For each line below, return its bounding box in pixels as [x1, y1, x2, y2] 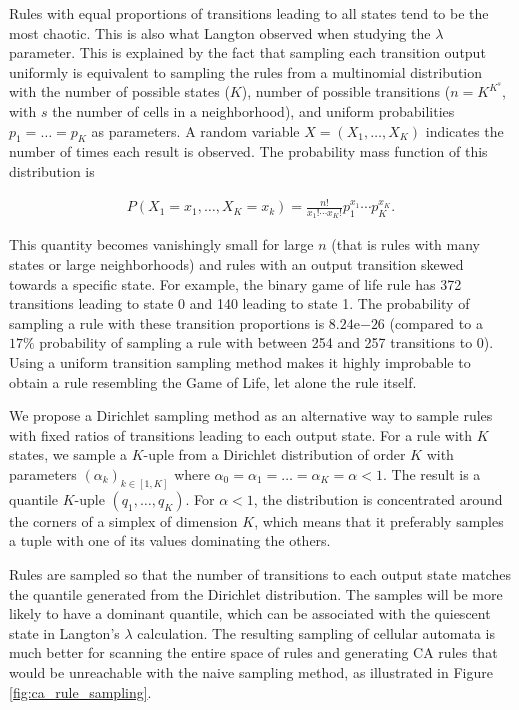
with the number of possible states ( [9, 81, 230, 102]
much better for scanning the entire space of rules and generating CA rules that [9, 642, 498, 663]
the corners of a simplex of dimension [9, 510, 238, 531]
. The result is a [382, 463, 481, 484]
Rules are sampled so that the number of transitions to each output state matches [9, 563, 512, 584]
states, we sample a [9, 444, 128, 465]
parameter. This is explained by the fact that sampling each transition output [9, 42, 486, 63]
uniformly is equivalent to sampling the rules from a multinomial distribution [9, 61, 483, 82]
